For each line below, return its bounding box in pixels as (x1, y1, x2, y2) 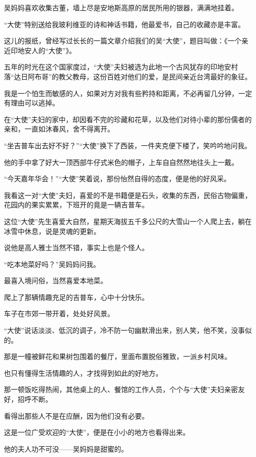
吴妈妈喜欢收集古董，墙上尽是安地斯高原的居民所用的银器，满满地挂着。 (4, 2, 238, 12)
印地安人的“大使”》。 (10, 45, 76, 55)
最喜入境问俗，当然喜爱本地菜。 (4, 275, 107, 286)
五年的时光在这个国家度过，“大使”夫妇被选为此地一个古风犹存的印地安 (4, 62, 231, 72)
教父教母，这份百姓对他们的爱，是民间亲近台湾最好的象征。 (59, 71, 252, 81)
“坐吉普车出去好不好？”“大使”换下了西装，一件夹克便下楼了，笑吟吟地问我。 (4, 140, 252, 150)
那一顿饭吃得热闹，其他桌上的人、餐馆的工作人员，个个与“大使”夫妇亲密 (4, 384, 238, 394)
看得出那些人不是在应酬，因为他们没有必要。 (4, 410, 149, 421)
